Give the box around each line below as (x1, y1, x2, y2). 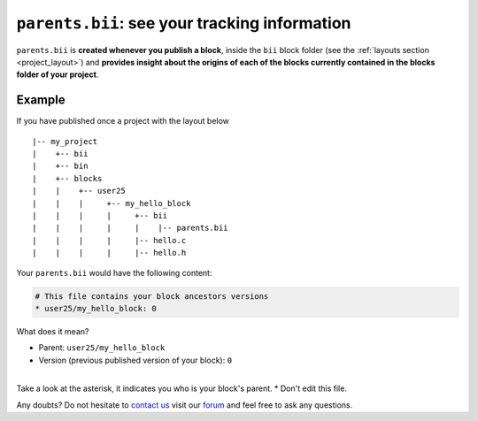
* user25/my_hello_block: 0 (35, 303, 157, 313)
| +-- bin (32, 161, 89, 172)
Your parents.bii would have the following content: (16, 267, 212, 278)
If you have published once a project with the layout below (16, 116, 230, 126)
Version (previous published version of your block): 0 (38, 355, 233, 365)
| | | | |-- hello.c (32, 235, 187, 245)
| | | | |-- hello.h (32, 248, 187, 258)
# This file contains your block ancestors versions (35, 291, 269, 301)
